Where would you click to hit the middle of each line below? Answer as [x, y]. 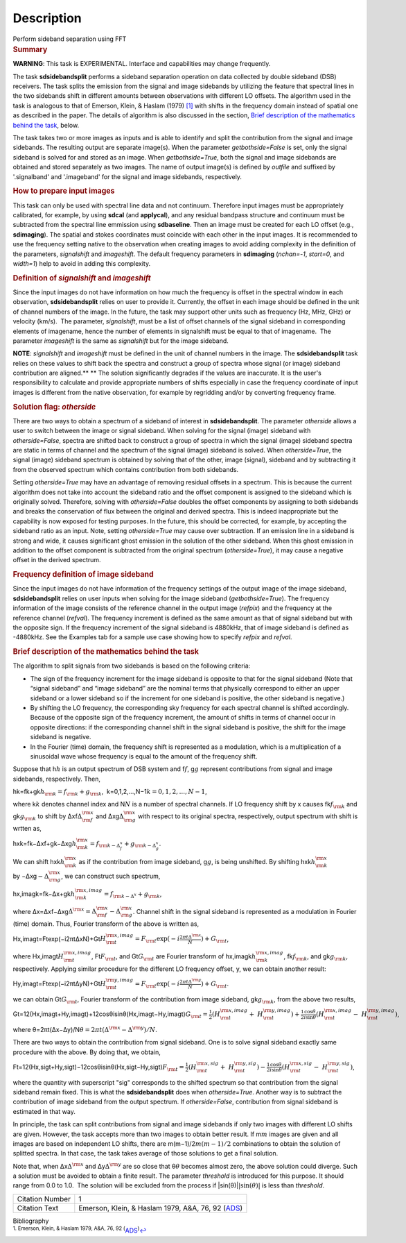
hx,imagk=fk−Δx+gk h [44, 894]
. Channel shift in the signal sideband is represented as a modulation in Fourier [245, 911]
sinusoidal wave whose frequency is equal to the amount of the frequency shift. [144, 756]
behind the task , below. [46, 125]
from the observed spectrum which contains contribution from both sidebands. [126, 469]
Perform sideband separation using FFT [70, 39]
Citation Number [44, 1199]
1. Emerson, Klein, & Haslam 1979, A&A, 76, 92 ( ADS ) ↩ [80, 1230]
